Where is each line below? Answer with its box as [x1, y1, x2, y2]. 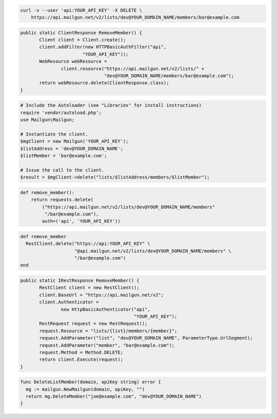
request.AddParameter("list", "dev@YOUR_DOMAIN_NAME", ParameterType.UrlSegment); [39, 335, 253, 341]
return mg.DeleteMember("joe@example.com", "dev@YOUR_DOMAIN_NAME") [26, 393, 202, 399]
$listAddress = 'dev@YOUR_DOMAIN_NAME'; [20, 145, 123, 151]
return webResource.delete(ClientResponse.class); [39, 80, 169, 86]
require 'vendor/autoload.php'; [20, 109, 102, 116]
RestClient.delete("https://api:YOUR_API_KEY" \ [26, 241, 151, 246]
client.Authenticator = [39, 299, 100, 305]
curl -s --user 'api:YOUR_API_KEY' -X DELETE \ [20, 7, 142, 13]
